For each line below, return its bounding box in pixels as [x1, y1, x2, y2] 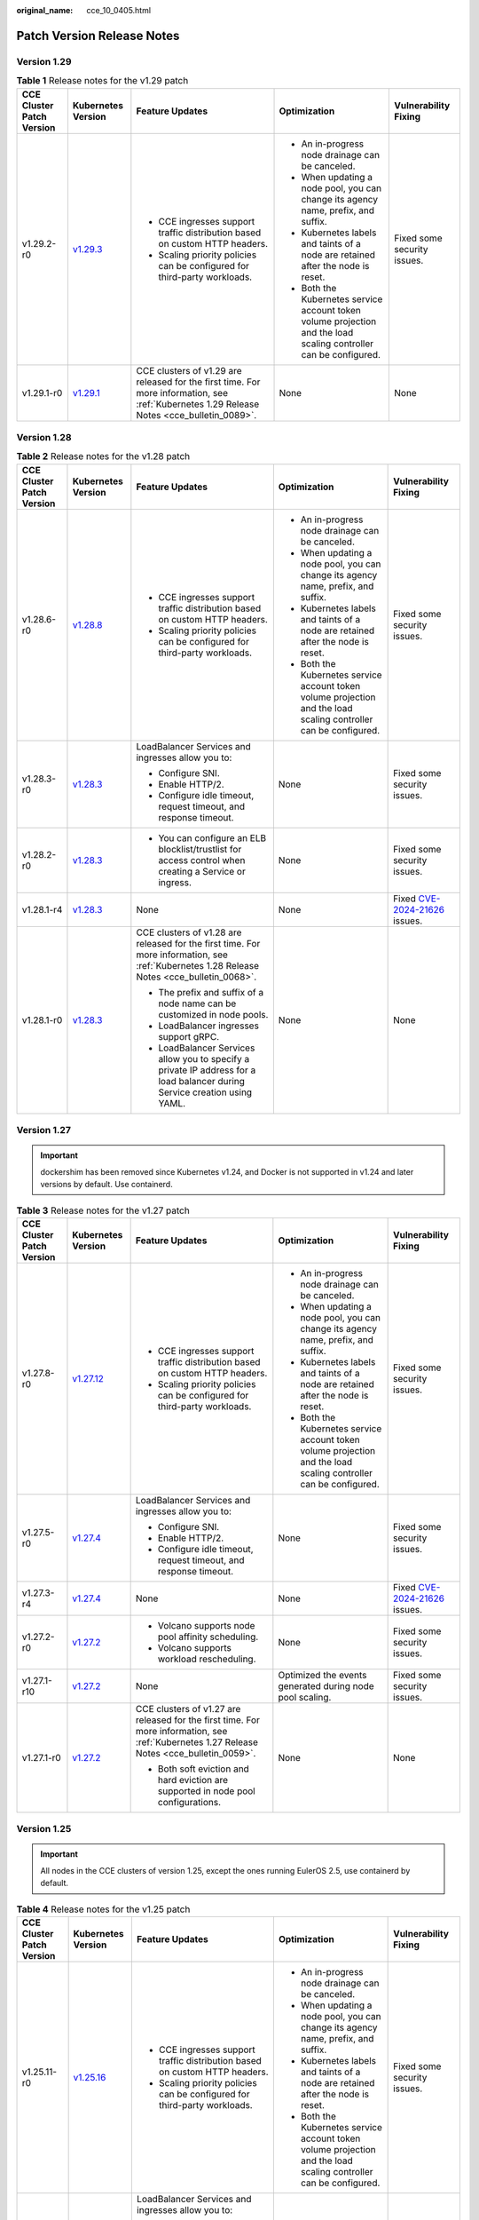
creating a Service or [158, 865, 246, 877]
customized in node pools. [158, 1008, 269, 1020]
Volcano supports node [157, 1619, 255, 1631]
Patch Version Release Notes [16, 28, 180, 44]
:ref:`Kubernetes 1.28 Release [136, 959, 259, 971]
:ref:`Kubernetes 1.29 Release [136, 398, 260, 410]
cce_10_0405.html [86, 5, 151, 15]
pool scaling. [278, 1691, 332, 1703]
